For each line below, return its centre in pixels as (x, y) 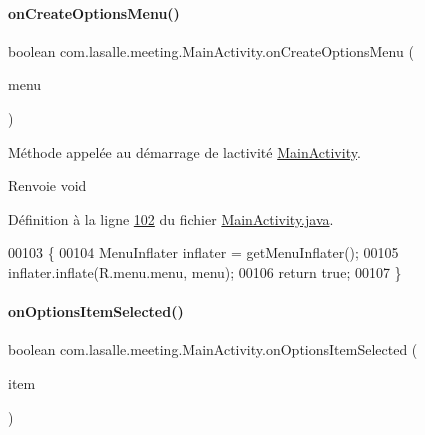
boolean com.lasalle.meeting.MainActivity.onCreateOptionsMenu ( (211, 50)
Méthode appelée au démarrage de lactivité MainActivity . (184, 151)
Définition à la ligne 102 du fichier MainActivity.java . (171, 218)
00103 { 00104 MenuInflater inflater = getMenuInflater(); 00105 (203, 252)
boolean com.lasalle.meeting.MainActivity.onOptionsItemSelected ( (213, 349)
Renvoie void (47, 185)
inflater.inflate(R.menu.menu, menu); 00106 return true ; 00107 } (205, 271)
